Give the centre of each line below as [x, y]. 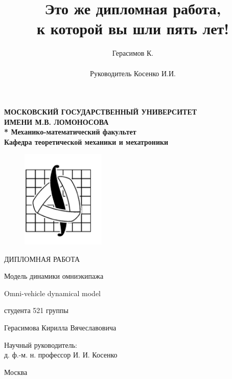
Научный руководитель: [41, 344]
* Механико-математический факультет [70, 132]
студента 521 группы [36, 310]
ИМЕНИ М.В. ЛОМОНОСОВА [56, 121]
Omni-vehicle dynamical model [52, 293]
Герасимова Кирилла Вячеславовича [60, 327]
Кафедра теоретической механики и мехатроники [86, 141]
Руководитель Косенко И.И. [133, 73]
